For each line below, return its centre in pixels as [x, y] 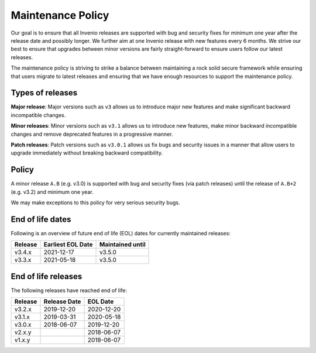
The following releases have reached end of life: [69, 290]
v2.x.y [23, 333]
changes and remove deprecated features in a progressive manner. [92, 134]
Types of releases [44, 93]
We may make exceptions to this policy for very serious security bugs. [95, 203]
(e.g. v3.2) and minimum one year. [52, 192]
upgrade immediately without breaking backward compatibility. [87, 153]
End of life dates [41, 219]
